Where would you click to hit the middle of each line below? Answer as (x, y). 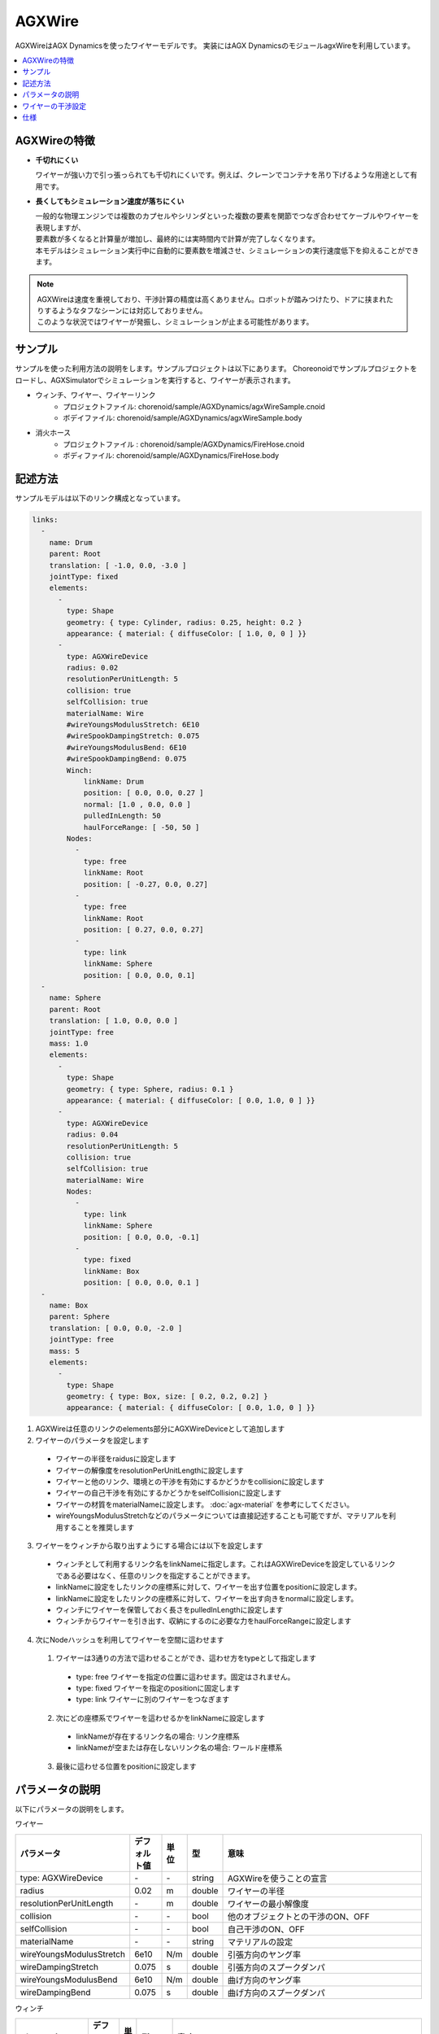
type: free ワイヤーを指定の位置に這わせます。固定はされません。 (185, 1677)
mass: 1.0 (69, 1043)
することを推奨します (98, 1527)
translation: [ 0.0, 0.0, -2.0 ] (116, 1328)
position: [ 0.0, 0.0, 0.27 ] (143, 793)
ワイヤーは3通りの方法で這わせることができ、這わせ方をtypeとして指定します (186, 1658)
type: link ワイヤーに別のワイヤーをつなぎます (153, 1700)
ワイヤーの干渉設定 (54, 106)
